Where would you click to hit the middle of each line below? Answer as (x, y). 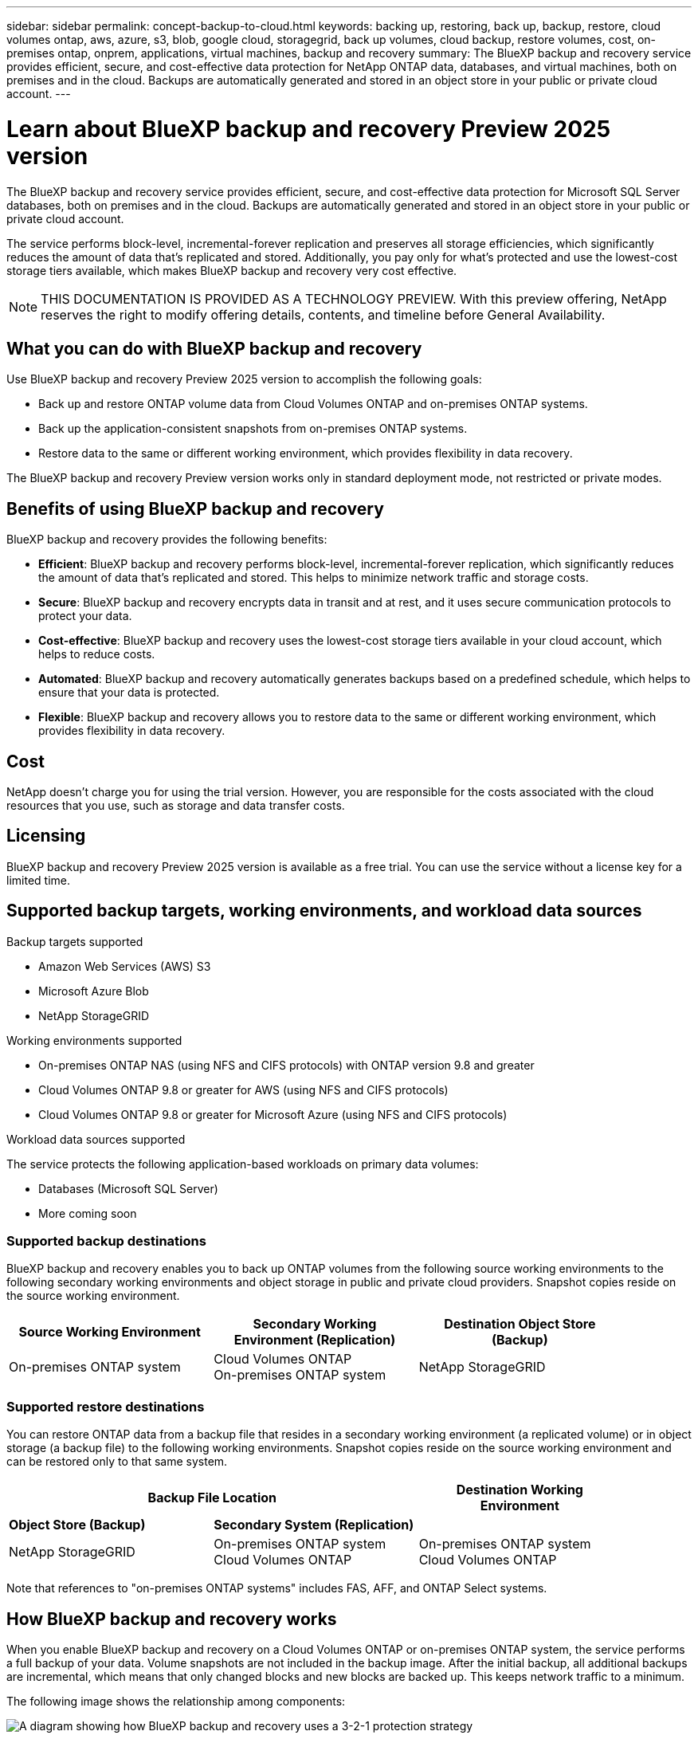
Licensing (46, 836)
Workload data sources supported (96, 1139)
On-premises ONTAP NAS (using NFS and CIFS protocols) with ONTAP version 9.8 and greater (286, 1065)
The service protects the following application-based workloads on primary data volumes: (243, 1164)
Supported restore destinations (106, 1406)
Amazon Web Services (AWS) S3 (125, 966)
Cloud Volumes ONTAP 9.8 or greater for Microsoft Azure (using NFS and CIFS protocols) (273, 1114)
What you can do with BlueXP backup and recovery (214, 348)
